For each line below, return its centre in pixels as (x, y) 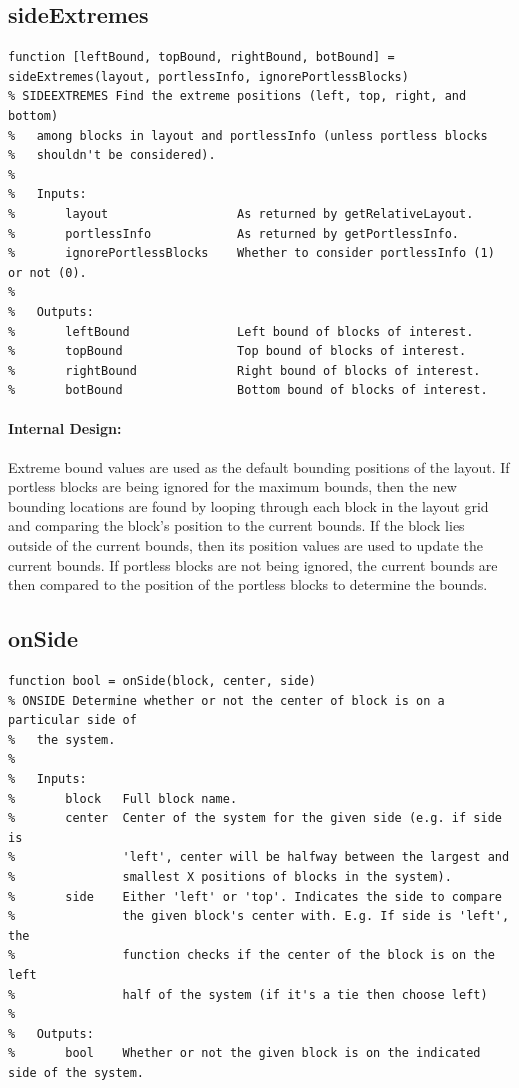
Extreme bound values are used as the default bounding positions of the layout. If (259, 466)
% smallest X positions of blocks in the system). (230, 876)
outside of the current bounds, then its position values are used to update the (246, 545)
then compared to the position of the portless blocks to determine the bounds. (248, 584)
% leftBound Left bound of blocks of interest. (241, 331)
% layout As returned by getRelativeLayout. (241, 213)
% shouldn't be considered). (112, 155)
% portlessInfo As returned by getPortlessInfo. (234, 233)
